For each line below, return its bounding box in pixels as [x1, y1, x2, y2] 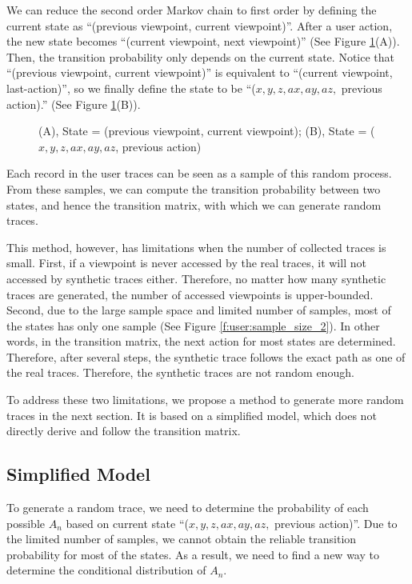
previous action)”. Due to [274, 514, 398, 531]
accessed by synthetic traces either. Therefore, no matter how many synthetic [6, 270, 386, 286]
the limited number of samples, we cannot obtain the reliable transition [6, 530, 357, 547]
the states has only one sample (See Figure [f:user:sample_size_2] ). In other [6, 317, 380, 334]
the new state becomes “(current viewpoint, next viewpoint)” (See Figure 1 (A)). [6, 33, 400, 50]
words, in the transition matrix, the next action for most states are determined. [6, 333, 396, 350]
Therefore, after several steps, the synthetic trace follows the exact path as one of [6, 348, 406, 365]
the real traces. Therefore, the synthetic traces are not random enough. [6, 364, 354, 381]
